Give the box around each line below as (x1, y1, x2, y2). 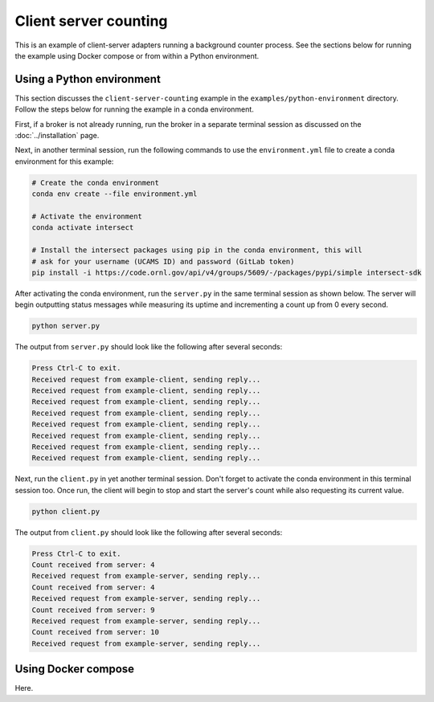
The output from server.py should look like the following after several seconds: (14, 342, 283, 352)
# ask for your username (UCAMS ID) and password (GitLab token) (31, 257, 295, 266)
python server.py (31, 321, 100, 331)
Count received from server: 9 (31, 605, 156, 614)
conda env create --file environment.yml (31, 190, 198, 198)
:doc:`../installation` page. (14, 131, 100, 141)
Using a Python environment (14, 72, 161, 86)
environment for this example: (14, 157, 114, 166)
